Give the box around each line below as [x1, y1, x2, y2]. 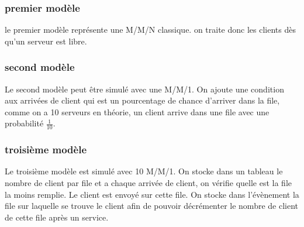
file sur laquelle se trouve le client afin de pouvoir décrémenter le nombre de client [5, 200, 299, 212]
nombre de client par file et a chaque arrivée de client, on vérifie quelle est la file [5, 177, 292, 189]
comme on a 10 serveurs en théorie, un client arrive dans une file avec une [5, 105, 270, 118]
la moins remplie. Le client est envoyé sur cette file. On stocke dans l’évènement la [5, 188, 299, 200]
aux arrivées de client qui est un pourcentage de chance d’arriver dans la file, [5, 94, 280, 106]
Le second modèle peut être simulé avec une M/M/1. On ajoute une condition [5, 82, 284, 95]
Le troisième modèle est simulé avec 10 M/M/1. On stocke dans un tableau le [5, 165, 283, 177]
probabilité [5, 117, 44, 129]
